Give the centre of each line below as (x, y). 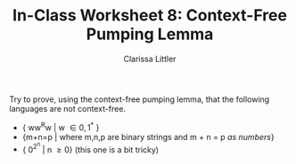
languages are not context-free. (68, 108)
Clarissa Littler (150, 59)
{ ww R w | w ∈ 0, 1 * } (61, 127)
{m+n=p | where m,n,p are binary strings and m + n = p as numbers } (148, 137)
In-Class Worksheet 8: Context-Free (150, 16)
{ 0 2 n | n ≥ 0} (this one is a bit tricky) (90, 148)
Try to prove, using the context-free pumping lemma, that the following (140, 99)
